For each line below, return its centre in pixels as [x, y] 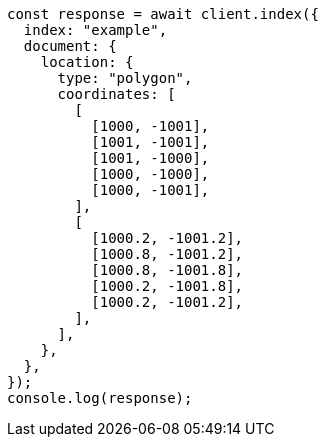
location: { [87, 62]
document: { [70, 46]
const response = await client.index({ [163, 14]
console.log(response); [100, 398]
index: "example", [95, 30]
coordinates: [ [116, 94]
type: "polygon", [125, 78]
